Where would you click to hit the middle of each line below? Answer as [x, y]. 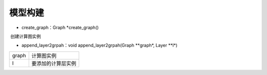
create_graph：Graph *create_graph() [60, 27]
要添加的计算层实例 [54, 63]
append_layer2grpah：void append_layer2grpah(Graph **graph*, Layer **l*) [99, 45]
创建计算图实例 [25, 36]
